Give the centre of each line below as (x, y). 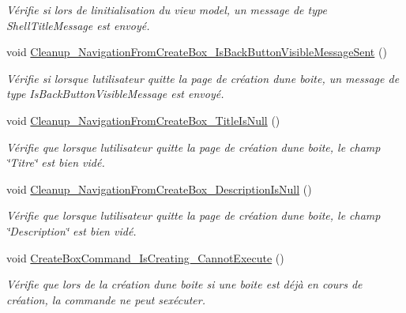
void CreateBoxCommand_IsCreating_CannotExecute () (145, 257)
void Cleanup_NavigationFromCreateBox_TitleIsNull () (143, 120)
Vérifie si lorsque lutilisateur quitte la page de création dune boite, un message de (203, 78)
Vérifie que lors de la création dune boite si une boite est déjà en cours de (184, 284)
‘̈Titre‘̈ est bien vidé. (56, 162)
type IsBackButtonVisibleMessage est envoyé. (115, 94)
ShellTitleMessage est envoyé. (78, 25)
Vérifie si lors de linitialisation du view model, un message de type (167, 9)
